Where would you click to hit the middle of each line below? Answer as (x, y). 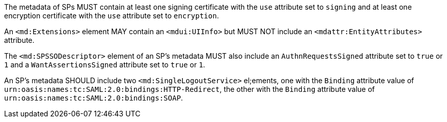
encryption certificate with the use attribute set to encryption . (111, 16)
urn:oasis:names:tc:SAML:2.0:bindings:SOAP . (94, 98)
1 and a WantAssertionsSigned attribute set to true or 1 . (105, 65)
